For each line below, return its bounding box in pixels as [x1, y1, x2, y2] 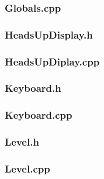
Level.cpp [5, 161, 50, 175]
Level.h [5, 135, 39, 149]
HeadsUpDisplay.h [5, 27, 93, 42]
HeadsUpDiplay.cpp [5, 54, 100, 68]
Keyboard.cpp [5, 108, 72, 122]
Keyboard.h [5, 81, 61, 95]
